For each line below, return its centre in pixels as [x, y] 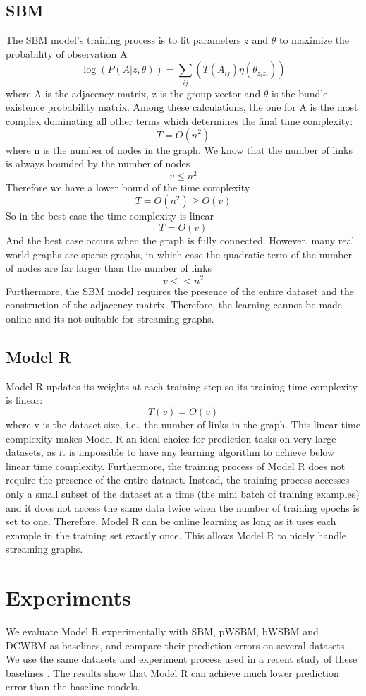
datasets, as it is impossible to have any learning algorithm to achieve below [170, 452]
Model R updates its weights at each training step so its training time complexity [182, 386]
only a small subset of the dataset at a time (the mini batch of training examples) [183, 493]
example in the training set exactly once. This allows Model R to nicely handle [176, 535]
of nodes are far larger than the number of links [109, 268]
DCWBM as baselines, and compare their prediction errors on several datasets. [177, 645]
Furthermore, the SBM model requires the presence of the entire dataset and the [180, 290]
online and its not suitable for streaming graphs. [110, 318]
